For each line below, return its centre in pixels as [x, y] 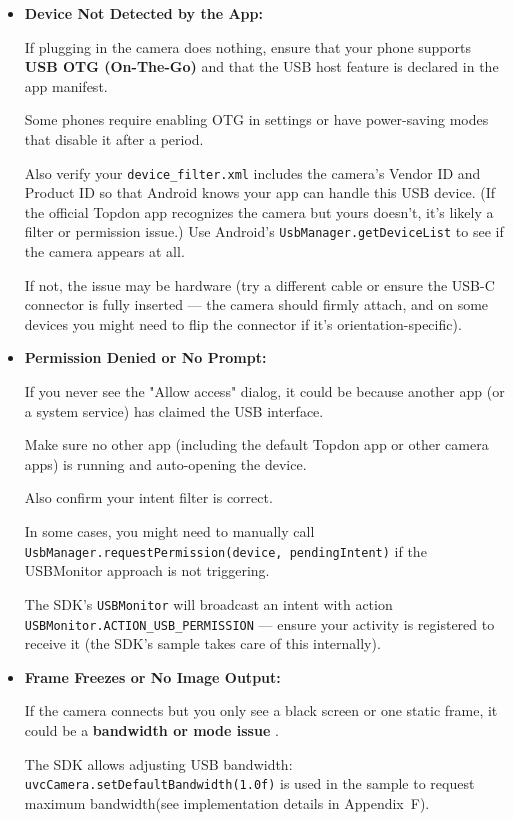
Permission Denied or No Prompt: [145, 357]
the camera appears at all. [104, 251]
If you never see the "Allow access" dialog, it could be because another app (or [264, 391]
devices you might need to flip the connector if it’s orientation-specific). [243, 323]
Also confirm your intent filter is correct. [148, 497]
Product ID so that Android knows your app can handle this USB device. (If [260, 192]
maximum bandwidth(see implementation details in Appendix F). [227, 802]
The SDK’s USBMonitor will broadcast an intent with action [208, 603]
